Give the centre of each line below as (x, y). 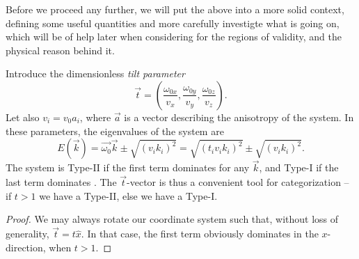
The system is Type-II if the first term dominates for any (128, 167)
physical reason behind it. (60, 50)
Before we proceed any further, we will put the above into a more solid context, (175, 9)
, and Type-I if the (299, 167)
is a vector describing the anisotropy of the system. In (239, 117)
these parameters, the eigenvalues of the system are (115, 131)
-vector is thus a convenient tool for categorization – (238, 182)
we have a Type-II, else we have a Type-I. (128, 195)
